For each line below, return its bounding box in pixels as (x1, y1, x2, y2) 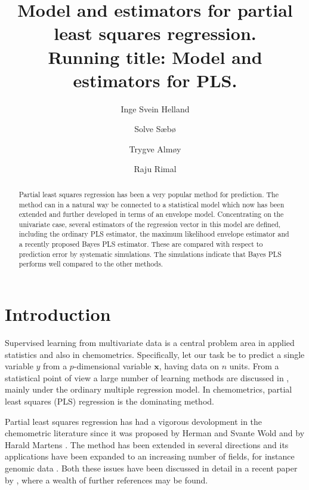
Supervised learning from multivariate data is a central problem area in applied (5, 336, 295, 349)
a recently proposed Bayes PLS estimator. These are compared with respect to (18, 239, 263, 249)
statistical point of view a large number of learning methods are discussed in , (5, 371, 289, 384)
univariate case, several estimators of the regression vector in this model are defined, (18, 219, 281, 229)
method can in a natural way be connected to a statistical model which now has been (18, 199, 285, 209)
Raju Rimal (134, 163, 177, 175)
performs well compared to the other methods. (18, 259, 163, 269)
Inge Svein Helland (120, 102, 190, 115)
